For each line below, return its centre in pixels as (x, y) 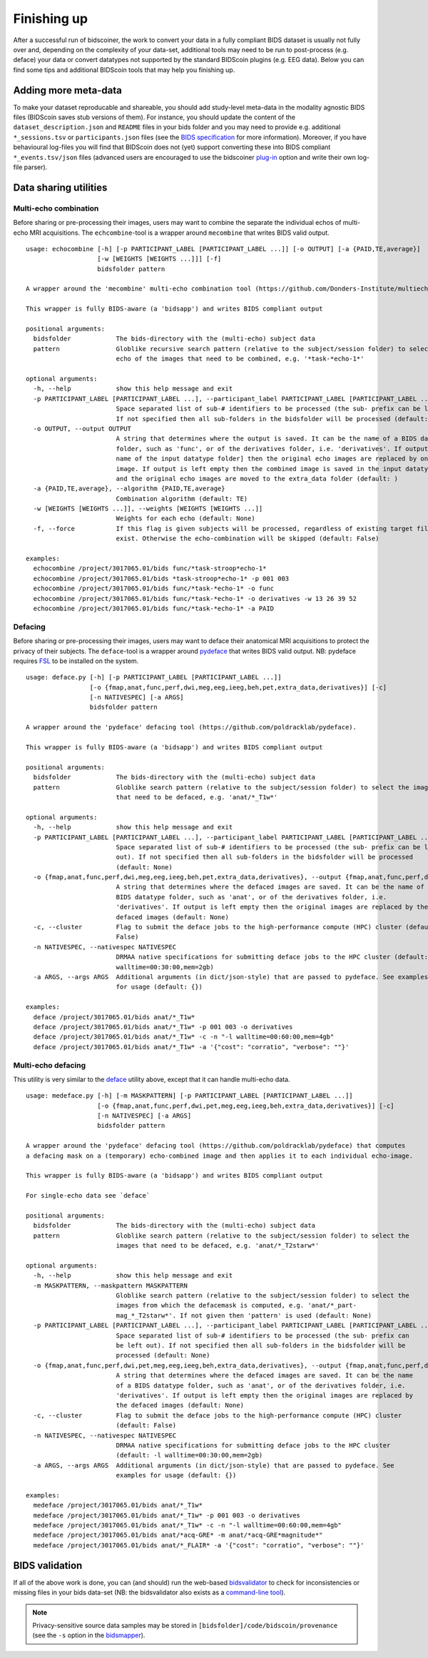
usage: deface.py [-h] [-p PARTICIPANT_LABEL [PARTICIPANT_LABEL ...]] (154, 677)
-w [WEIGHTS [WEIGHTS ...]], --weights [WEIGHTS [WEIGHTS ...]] (148, 509)
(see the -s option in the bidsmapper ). (89, 1635)
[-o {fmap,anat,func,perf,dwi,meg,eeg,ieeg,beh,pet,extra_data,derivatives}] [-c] (238, 687)
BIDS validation (48, 1566)
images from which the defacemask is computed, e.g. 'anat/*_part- (236, 1305)
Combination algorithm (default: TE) (182, 499)
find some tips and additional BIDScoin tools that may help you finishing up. (124, 70)
